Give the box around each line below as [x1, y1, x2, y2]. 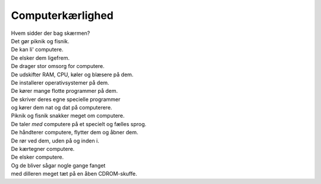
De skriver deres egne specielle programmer [11, 95, 121, 103]
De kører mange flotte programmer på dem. [11, 88, 118, 95]
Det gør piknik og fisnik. [11, 37, 70, 44]
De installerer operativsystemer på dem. [11, 79, 109, 86]
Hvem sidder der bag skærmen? [11, 30, 90, 37]
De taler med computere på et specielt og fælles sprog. [11, 120, 147, 127]
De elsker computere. [11, 154, 64, 161]
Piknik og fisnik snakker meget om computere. [11, 112, 125, 120]
